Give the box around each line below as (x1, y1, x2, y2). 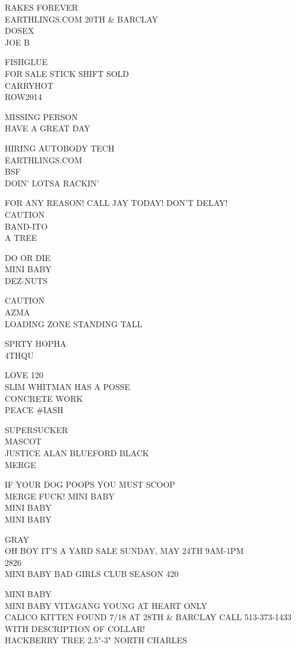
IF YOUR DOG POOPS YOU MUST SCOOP (5, 478, 175, 491)
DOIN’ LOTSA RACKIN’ (5, 176, 99, 189)
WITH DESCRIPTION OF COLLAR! (5, 622, 145, 634)
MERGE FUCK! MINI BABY (5, 489, 115, 502)
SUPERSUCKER (5, 423, 68, 436)
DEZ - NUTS (5, 274, 48, 286)
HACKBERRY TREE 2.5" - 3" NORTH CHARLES (5, 634, 187, 646)
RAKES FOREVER (5, 1, 78, 13)
